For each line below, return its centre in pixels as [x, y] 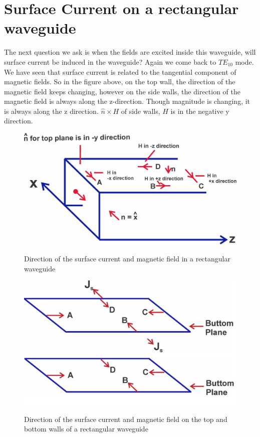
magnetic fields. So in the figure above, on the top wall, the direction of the [120, 82]
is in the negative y [200, 111]
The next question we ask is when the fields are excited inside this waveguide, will [130, 52]
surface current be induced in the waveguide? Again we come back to [110, 61]
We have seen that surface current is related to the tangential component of [120, 71]
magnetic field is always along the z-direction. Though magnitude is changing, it [127, 101]
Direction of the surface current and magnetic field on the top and [126, 419]
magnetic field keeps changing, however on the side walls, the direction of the [122, 91]
